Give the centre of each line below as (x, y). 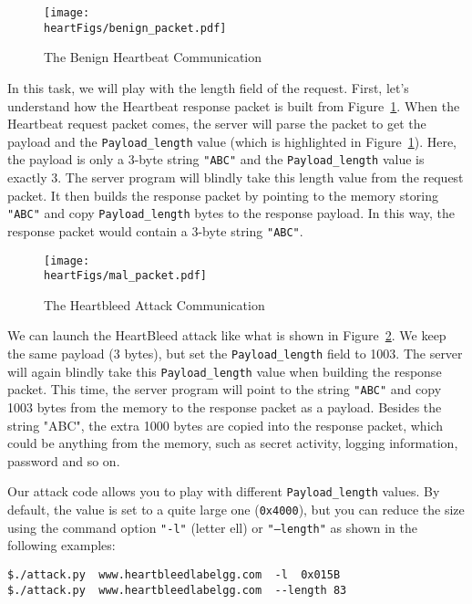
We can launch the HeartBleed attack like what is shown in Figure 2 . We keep (227, 335)
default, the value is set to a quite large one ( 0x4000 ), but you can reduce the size (236, 509)
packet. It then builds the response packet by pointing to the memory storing (223, 195)
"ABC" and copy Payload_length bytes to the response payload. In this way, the (231, 213)
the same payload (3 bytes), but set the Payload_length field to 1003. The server (235, 353)
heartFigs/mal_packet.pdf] (125, 276)
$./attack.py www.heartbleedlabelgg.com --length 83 (177, 590)
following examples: (62, 545)
